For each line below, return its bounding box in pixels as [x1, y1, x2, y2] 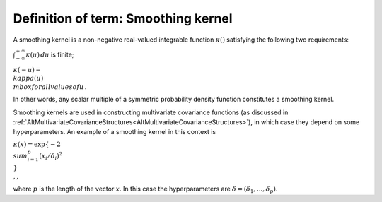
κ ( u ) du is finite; [25, 50, 74, 59]
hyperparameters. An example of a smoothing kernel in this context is [13, 128, 216, 136]
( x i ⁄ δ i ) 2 [39, 150, 63, 162]
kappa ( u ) [13, 74, 44, 83]
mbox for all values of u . [13, 83, 88, 91]
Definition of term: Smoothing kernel [13, 11, 233, 26]
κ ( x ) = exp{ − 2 [13, 140, 62, 148]
